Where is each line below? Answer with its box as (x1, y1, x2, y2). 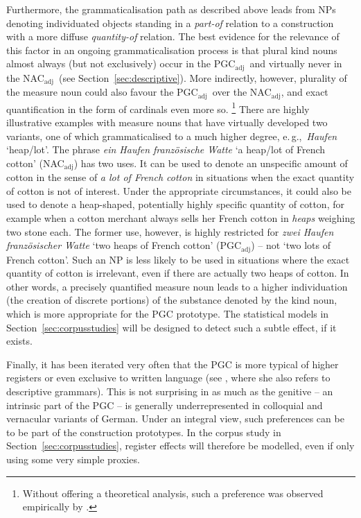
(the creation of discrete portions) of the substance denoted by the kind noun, (6, 293, 337, 307)
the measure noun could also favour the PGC (6, 85, 198, 99)
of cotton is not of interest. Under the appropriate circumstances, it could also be (6, 183, 351, 198)
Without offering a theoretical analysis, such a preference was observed (22, 485, 324, 500)
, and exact (281, 85, 328, 99)
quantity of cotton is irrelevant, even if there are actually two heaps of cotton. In (6, 266, 349, 280)
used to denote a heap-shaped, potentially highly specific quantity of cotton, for (6, 197, 344, 211)
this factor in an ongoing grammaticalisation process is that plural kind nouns (6, 42, 337, 57)
